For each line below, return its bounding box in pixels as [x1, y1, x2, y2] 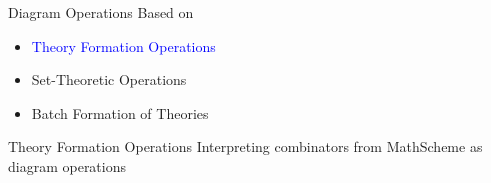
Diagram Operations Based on [8, 2, 194, 22]
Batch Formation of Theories [31, 102, 209, 123]
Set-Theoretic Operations [31, 69, 187, 90]
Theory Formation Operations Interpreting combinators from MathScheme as [8, 136, 483, 157]
